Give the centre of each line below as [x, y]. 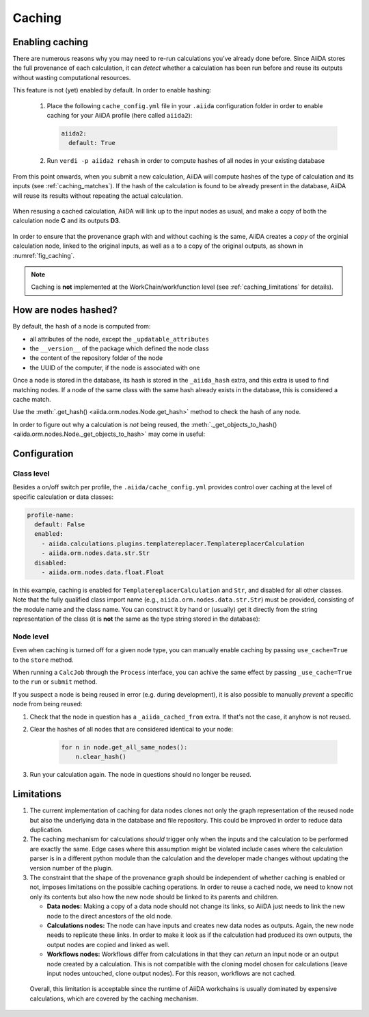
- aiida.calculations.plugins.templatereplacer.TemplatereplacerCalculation [173, 543]
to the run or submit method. [55, 682]
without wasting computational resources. [72, 77]
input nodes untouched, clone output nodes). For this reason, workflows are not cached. [172, 973]
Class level [31, 474]
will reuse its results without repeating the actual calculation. [98, 196]
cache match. [32, 399]
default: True [92, 143]
